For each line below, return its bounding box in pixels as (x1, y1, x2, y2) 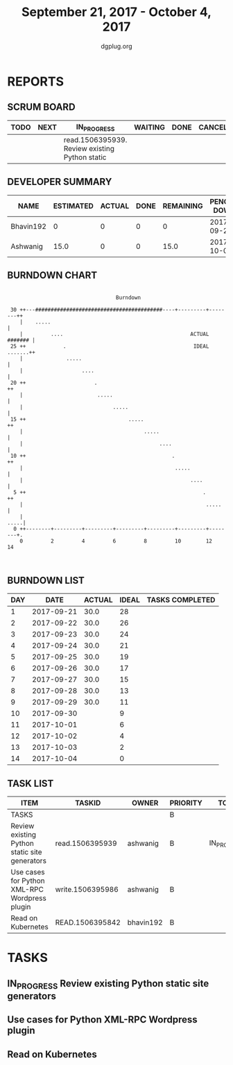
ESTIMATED (53, 201, 94, 211)
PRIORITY (169, 798, 202, 808)
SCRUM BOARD (7, 102, 76, 113)
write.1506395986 (55, 885, 119, 895)
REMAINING (162, 201, 203, 211)
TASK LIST (7, 777, 54, 790)
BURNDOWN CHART (7, 269, 98, 282)
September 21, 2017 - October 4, (21, 4, 212, 20)
